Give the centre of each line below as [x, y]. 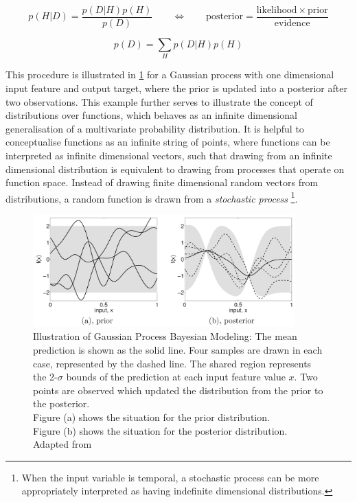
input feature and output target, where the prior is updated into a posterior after [176, 88]
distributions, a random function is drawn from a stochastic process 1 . [152, 197]
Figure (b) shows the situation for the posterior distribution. [160, 430]
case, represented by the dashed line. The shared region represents [172, 363]
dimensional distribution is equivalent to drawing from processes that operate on [175, 169]
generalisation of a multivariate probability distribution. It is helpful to [155, 128]
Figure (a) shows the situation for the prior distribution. [151, 417]
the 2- [45, 377]
